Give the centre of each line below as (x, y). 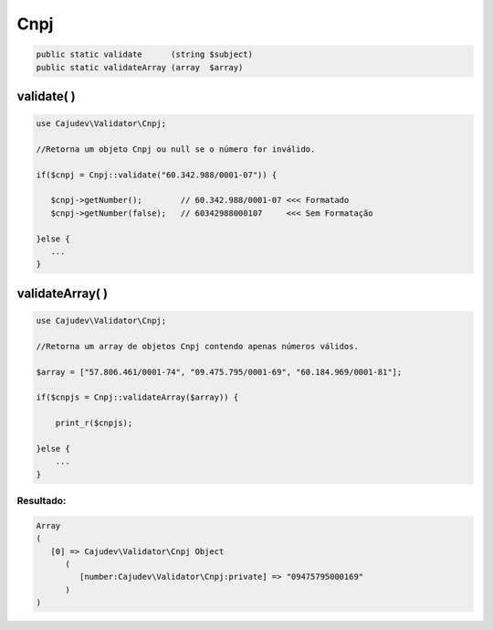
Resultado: (42, 501)
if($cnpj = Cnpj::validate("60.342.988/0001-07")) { (157, 175)
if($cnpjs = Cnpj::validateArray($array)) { (137, 397)
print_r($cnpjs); (94, 423)
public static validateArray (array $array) (140, 67)
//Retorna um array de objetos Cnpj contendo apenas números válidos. (198, 346)
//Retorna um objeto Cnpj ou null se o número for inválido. (176, 149)
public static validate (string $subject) (144, 54)
